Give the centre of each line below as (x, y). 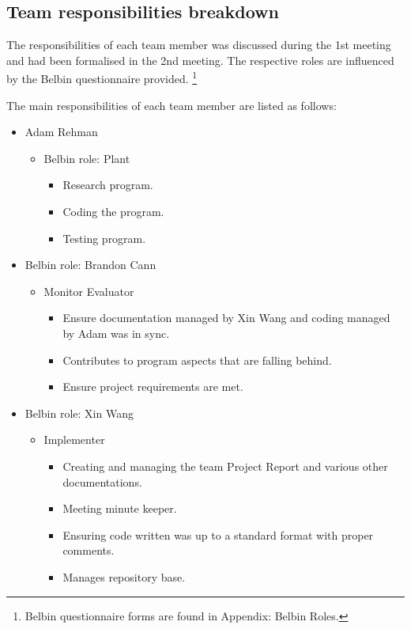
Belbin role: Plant (87, 158)
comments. (89, 550)
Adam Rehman (61, 132)
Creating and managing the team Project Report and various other (225, 466)
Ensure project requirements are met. (153, 386)
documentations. (102, 481)
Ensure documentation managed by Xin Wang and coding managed (226, 318)
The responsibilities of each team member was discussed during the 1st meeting (199, 45)
